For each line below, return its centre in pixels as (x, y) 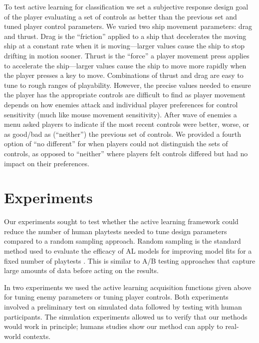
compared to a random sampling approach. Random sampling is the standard (123, 241)
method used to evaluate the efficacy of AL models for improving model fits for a (128, 251)
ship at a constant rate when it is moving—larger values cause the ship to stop (125, 46)
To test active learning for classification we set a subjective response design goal (126, 6)
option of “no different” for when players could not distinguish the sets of (116, 144)
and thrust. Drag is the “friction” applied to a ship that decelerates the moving (125, 36)
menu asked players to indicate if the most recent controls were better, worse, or (127, 124)
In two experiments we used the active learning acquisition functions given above (128, 287)
